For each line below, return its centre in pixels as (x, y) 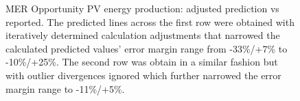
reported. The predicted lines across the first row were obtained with (150, 21)
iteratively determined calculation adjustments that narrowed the (143, 35)
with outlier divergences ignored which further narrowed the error (143, 75)
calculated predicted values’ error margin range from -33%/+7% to (147, 48)
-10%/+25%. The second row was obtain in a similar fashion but (142, 62)
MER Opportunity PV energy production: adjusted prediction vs (142, 8)
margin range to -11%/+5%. (65, 88)
